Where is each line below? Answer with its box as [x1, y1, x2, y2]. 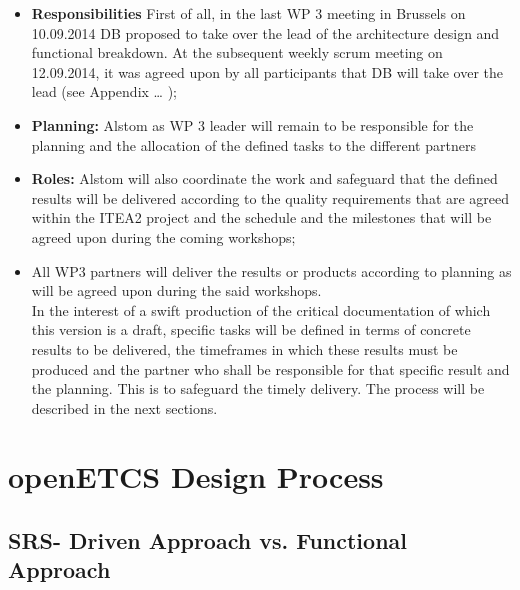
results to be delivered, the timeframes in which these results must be [31, 338, 458, 359]
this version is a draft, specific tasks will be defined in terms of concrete [31, 319, 471, 340]
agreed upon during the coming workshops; [31, 226, 296, 247]
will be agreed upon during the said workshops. [31, 280, 322, 301]
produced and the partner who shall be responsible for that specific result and [31, 358, 510, 379]
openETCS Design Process [8, 456, 384, 497]
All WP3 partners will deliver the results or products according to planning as [31, 260, 512, 281]
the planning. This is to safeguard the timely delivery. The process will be [31, 378, 485, 399]
